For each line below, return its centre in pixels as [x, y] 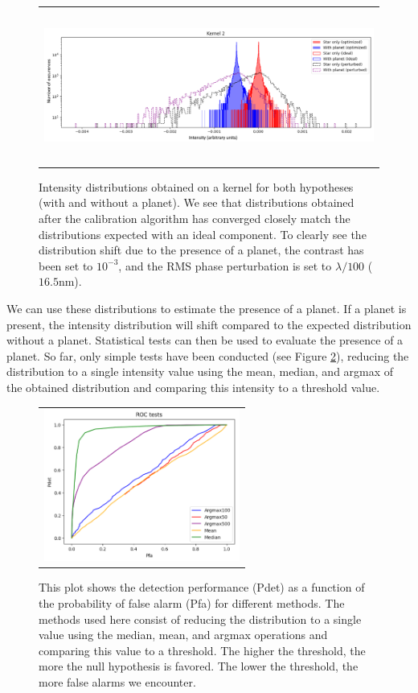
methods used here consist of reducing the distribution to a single [200, 619]
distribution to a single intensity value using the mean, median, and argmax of [200, 371]
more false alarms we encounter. [117, 681]
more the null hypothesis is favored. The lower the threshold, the [199, 666]
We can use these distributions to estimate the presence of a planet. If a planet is [207, 308]
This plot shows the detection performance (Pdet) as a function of [202, 587]
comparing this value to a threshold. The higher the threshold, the [202, 650]
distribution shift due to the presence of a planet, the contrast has [201, 250]
